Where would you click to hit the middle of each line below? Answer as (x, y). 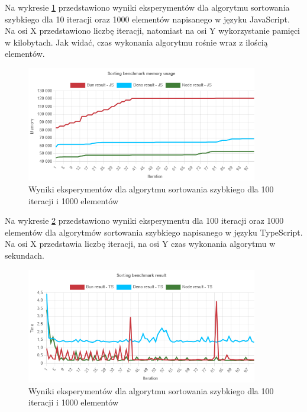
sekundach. (25, 255)
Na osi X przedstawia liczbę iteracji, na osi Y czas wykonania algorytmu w (140, 244)
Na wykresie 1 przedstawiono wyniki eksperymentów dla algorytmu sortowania (147, 7)
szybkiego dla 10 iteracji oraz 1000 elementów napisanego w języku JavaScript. (147, 19)
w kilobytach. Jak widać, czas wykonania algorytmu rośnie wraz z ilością (136, 42)
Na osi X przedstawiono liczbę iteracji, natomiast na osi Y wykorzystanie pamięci (153, 30)
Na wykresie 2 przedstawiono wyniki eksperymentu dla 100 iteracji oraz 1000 (144, 221)
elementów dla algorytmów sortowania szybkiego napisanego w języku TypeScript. (154, 232)
